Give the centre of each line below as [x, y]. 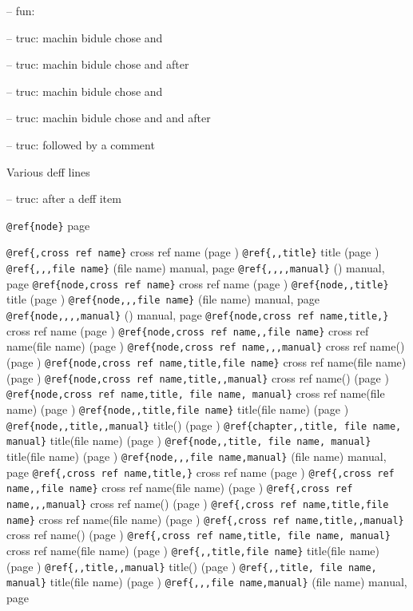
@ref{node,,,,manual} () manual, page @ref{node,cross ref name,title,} [198, 315]
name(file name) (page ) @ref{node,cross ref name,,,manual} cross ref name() [206, 346]
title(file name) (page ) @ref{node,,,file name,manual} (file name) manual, [197, 456]
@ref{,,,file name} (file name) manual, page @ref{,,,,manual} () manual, [196, 268]
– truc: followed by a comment [81, 144]
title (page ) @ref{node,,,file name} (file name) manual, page [163, 299]
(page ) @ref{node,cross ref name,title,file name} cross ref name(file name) [206, 362]
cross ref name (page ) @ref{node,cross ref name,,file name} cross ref [188, 330]
